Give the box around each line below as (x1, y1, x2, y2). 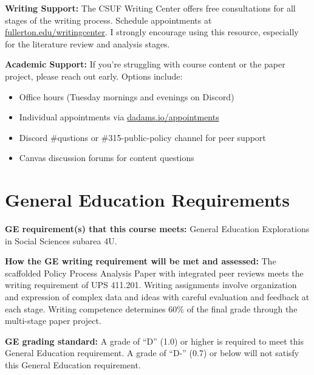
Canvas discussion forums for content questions (19, 151, 194, 164)
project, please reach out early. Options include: (5, 69, 183, 82)
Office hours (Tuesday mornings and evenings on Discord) (19, 90, 234, 103)
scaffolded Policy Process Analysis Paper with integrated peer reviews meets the (5, 266, 304, 279)
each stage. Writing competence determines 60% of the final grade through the (5, 302, 298, 315)
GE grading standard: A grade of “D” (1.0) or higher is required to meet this (5, 334, 304, 347)
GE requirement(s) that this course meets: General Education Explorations (5, 222, 310, 235)
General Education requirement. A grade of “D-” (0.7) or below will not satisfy (5, 346, 299, 359)
